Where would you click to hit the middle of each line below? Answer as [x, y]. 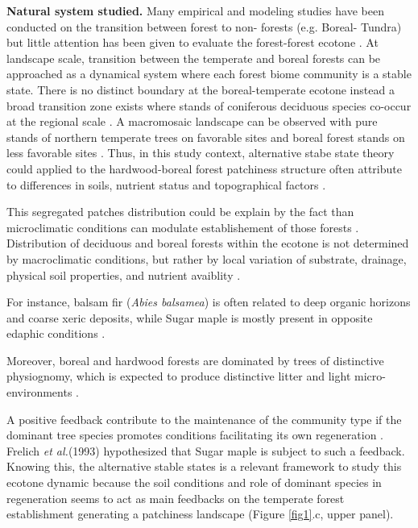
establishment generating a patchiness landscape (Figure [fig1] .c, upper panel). [200, 514]
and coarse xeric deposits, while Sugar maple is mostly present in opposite [190, 317]
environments [39, 392]
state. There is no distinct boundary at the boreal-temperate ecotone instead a [201, 89]
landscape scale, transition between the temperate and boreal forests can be [194, 58]
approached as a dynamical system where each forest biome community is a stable [209, 74]
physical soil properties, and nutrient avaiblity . [124, 274]
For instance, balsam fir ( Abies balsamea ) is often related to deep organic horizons [209, 302]
